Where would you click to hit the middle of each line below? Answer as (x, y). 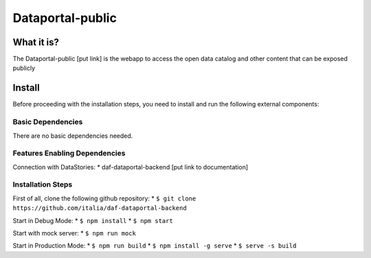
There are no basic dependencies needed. (73, 136)
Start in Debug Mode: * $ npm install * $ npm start (93, 220)
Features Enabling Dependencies (69, 153)
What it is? (36, 42)
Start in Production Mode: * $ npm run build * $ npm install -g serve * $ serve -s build (155, 246)
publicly (24, 68)
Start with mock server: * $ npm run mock (75, 233)
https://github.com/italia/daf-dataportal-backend (100, 208)
